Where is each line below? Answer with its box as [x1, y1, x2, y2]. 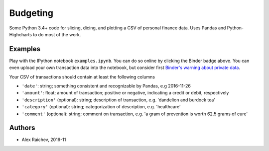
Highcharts [9, 31, 32, 37]
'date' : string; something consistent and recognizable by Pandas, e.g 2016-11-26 [21, 83, 191, 89]
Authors [9, 124, 35, 132]
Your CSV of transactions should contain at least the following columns [9, 74, 155, 79]
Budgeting [9, 7, 53, 18]
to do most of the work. [33, 31, 81, 37]
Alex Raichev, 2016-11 [21, 137, 66, 143]
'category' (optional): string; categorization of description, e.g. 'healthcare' [21, 104, 181, 110]
